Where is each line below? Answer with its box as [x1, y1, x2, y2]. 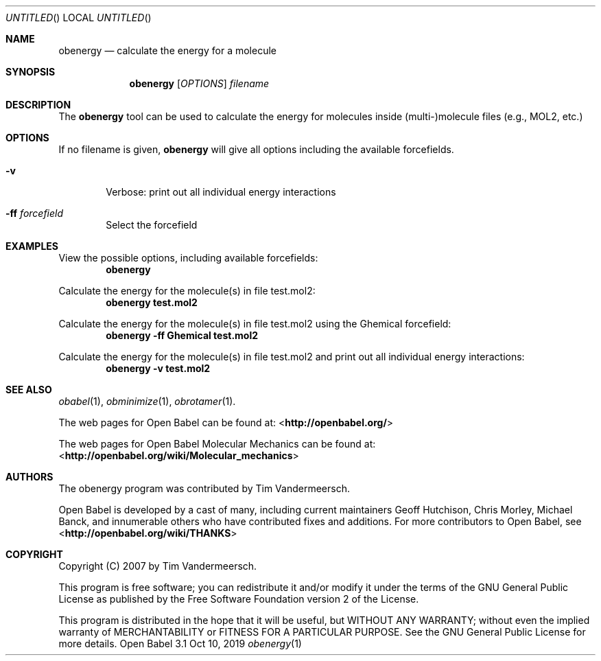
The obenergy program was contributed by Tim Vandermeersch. [58, 483, 350, 494]
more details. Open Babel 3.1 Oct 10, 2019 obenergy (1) [58, 638, 302, 649]
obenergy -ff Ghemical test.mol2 [106, 329, 259, 341]
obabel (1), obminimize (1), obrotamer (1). [58, 395, 236, 407]
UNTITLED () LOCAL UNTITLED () [5, 12, 152, 23]
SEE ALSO [5, 384, 52, 395]
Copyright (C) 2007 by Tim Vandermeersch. [58, 560, 257, 572]
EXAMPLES [5, 240, 58, 252]
